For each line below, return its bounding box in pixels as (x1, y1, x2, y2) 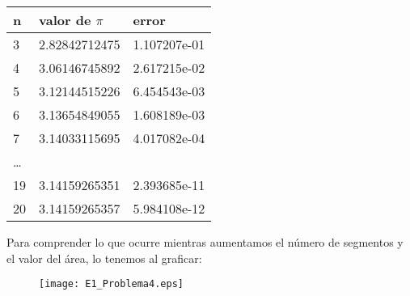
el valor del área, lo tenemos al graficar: (6, 249, 202, 266)
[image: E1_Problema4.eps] (39, 278, 184, 290)
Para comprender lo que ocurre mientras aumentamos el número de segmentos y (6, 234, 404, 250)
